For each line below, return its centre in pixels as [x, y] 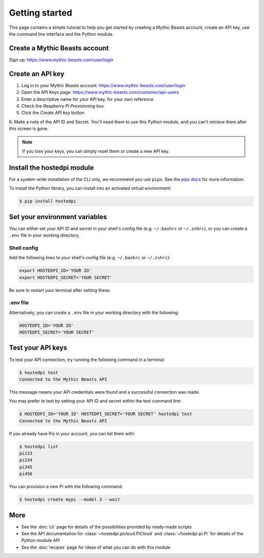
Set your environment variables [58, 217]
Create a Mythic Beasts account [59, 48]
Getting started [41, 13]
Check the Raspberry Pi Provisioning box [63, 106]
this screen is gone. [29, 129]
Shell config [24, 248]
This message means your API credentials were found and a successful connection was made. [105, 392]
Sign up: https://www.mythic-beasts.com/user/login [61, 60]
